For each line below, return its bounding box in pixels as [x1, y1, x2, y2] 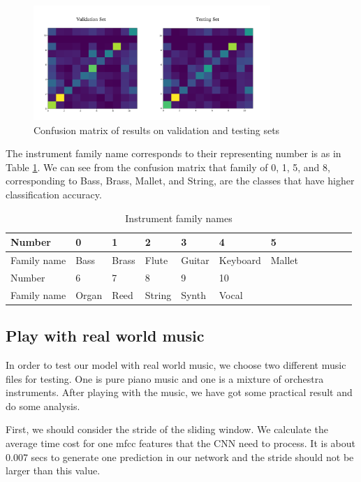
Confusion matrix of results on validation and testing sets [34, 122, 280, 137]
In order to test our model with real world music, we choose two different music [6, 357, 346, 372]
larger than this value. [6, 463, 101, 478]
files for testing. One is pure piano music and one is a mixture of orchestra [6, 371, 324, 386]
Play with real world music [6, 325, 205, 346]
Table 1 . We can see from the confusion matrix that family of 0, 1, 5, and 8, [6, 159, 330, 174]
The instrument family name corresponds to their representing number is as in [6, 146, 341, 161]
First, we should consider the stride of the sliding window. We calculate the [6, 422, 328, 437]
